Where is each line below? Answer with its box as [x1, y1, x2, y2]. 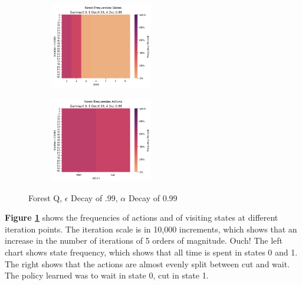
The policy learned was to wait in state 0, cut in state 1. [5, 269, 209, 281]
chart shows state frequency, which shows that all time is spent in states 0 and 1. [5, 246, 298, 258]
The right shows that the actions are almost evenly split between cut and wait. [5, 257, 290, 270]
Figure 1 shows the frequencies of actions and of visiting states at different [5, 211, 278, 224]
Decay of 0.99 [128, 191, 178, 204]
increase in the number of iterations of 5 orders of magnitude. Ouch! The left [5, 234, 283, 247]
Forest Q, [28, 191, 63, 204]
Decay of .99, [71, 191, 118, 204]
